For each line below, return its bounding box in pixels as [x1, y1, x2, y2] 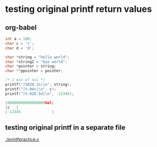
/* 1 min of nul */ [5, 77, 46, 82]
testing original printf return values [5, 3, 152, 15]
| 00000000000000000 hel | [5, 100, 54, 105]
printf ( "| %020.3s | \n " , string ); [5, 82, 72, 87]
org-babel [5, 23, 37, 32]
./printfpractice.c [5, 137, 40, 143]
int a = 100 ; [5, 36, 32, 41]
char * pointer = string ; [5, 64, 56, 69]
